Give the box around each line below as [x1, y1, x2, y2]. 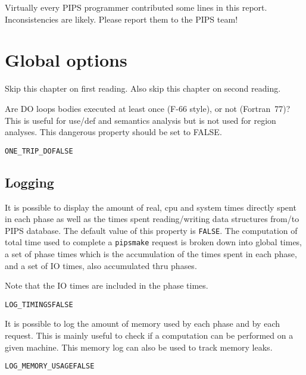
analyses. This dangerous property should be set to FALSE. [5, 126, 222, 138]
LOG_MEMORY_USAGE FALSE [5, 362, 95, 371]
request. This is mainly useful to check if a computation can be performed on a [5, 329, 293, 342]
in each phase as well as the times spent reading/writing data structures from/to [5, 212, 299, 225]
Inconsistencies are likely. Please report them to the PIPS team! [5, 12, 238, 25]
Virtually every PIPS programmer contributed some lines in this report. [5, 1, 267, 13]
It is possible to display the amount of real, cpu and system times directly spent [5, 201, 296, 213]
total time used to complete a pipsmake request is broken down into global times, [5, 236, 302, 248]
